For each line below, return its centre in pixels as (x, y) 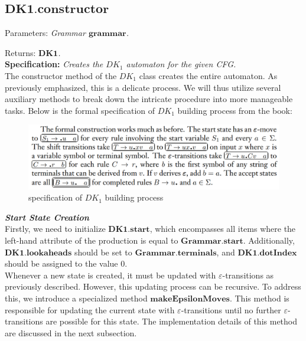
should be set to (103, 252)
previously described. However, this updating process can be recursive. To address (153, 286)
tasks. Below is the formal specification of (80, 110)
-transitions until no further (231, 309)
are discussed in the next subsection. (71, 332)
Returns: (20, 52)
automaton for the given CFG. (181, 64)
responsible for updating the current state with (90, 309)
